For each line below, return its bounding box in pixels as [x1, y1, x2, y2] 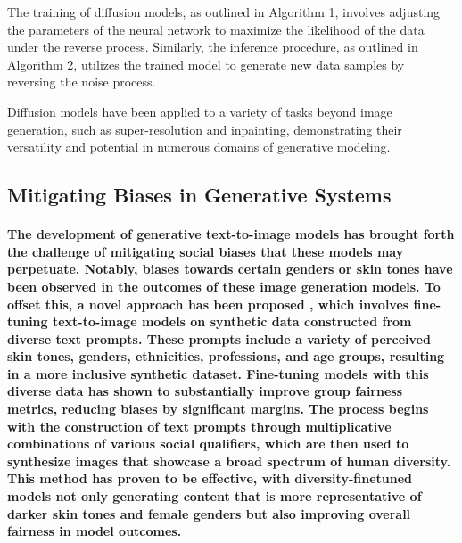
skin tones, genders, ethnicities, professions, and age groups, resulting [7, 347, 445, 366]
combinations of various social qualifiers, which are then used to [7, 434, 409, 453]
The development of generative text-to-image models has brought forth [7, 225, 455, 243]
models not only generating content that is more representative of [7, 487, 422, 506]
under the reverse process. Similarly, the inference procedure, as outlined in [7, 37, 418, 56]
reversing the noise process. [7, 72, 156, 91]
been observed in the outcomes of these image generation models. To [7, 276, 441, 295]
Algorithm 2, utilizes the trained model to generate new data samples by [7, 54, 405, 73]
